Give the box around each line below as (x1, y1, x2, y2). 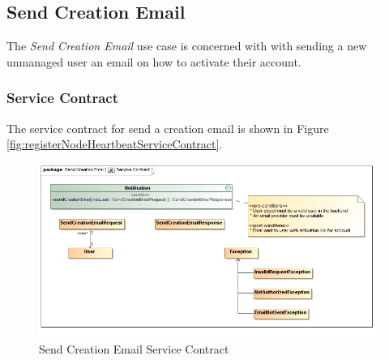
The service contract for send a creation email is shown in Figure (6, 119, 329, 136)
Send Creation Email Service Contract (39, 340, 229, 357)
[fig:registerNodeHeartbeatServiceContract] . (6, 135, 223, 152)
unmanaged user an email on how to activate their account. (6, 53, 301, 70)
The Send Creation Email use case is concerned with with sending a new (6, 37, 367, 54)
